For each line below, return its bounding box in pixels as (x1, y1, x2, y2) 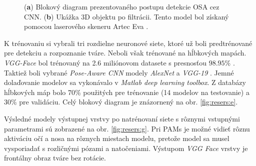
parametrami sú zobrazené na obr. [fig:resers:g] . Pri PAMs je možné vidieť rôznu (4, 123, 250, 133)
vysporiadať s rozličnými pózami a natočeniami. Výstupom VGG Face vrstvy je (4, 142, 248, 153)
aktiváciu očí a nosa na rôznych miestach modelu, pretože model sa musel (4, 133, 229, 143)
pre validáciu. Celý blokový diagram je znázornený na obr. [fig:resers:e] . (19, 96, 238, 107)
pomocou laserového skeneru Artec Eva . (24, 21, 148, 31)
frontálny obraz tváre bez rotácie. (4, 152, 106, 163)
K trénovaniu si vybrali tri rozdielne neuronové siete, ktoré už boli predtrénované (4, 37, 252, 48)
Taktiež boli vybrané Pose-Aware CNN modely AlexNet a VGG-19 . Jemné (4, 67, 234, 77)
